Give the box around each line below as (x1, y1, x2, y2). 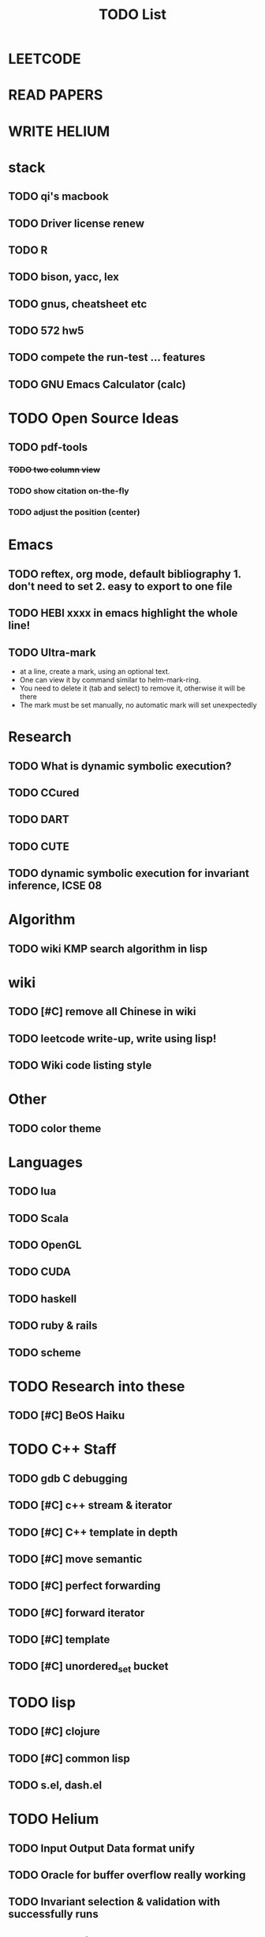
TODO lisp (8, 1693, 77, 1711)
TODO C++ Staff (8, 1440, 117, 1458)
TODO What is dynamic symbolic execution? (8, 759, 232, 773)
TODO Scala (8, 1211, 69, 1225)
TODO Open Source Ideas (8, 409, 179, 427)
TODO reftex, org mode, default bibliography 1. (8, 567, 242, 581)
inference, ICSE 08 (8, 879, 103, 893)
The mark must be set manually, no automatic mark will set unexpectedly (19, 701, 258, 709)
